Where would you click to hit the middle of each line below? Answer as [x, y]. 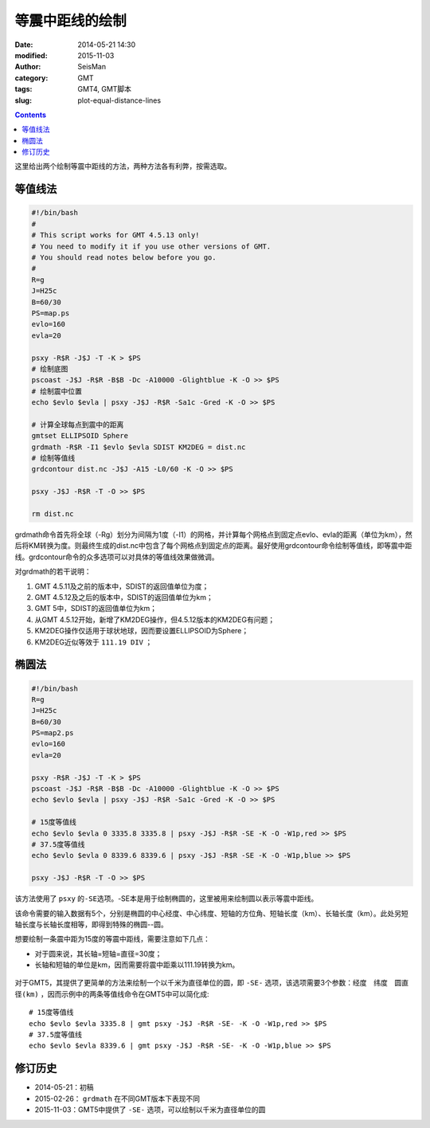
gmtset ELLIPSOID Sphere [80, 436]
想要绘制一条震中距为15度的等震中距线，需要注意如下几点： [112, 939]
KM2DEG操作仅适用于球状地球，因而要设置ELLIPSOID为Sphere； [142, 631]
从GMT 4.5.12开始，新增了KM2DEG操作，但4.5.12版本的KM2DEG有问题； [154, 619]
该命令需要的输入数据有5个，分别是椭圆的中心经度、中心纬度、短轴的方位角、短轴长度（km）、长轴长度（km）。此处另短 [212, 913]
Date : [24, 45]
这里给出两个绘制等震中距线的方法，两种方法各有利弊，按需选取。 [123, 166]
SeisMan [92, 67]
